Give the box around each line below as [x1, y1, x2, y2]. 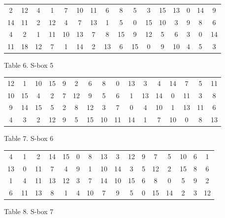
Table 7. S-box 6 [4, 133, 54, 143]
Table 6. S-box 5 [4, 60, 54, 70]
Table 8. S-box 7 [4, 206, 54, 217]
